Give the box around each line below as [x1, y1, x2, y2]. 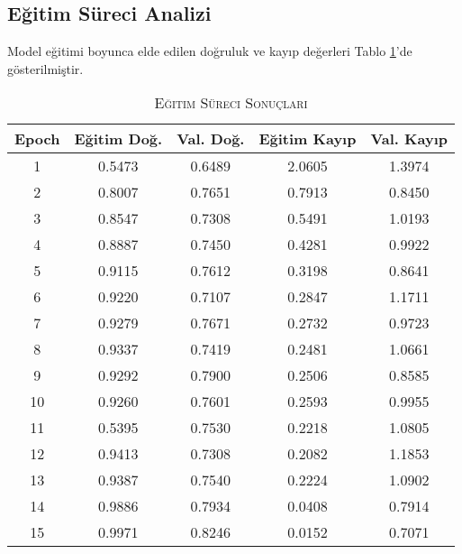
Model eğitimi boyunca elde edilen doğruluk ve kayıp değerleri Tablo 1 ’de [7, 42, 412, 60]
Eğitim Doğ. [74, 128, 163, 150]
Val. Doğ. [177, 128, 245, 150]
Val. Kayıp [370, 128, 448, 150]
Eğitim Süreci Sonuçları [154, 92, 308, 114]
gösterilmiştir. [7, 59, 84, 78]
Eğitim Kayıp [258, 128, 357, 150]
